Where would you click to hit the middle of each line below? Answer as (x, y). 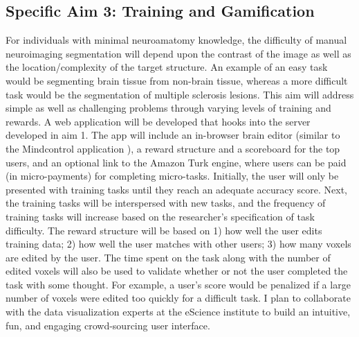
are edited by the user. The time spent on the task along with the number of (168, 257)
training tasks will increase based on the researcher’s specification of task (160, 216)
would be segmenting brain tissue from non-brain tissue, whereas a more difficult (177, 80)
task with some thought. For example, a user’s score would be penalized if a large (178, 284)
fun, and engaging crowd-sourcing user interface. (108, 325)
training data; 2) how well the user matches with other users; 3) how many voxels (178, 244)
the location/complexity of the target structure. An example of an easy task (167, 67)
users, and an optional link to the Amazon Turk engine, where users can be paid (176, 162)
